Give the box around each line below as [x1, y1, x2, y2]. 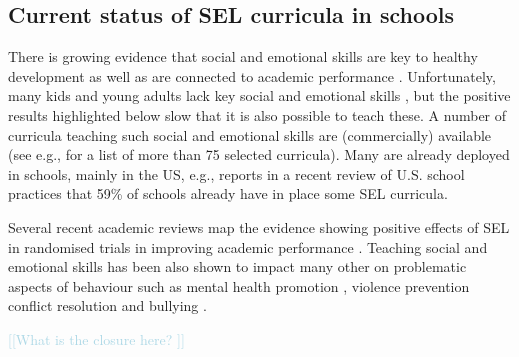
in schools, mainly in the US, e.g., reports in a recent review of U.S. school [8, 163, 465, 184]
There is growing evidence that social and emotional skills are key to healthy [8, 46, 478, 67]
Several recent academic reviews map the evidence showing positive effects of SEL [8, 216, 510, 237]
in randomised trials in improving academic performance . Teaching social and [8, 236, 488, 257]
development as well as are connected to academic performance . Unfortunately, [8, 65, 496, 86]
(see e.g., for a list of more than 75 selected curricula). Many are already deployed [8, 144, 510, 165]
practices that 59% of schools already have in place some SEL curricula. [8, 183, 448, 204]
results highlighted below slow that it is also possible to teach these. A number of [8, 104, 507, 125]
